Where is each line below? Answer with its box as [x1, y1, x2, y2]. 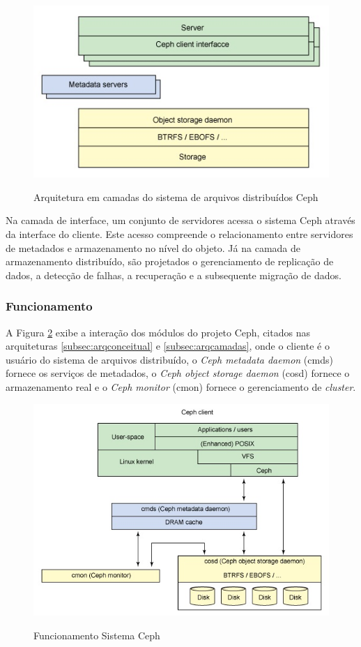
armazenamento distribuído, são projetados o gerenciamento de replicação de [6, 254, 334, 269]
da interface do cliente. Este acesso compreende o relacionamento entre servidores [6, 226, 353, 241]
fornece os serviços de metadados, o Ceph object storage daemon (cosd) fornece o [6, 366, 350, 380]
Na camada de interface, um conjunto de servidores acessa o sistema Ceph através [6, 213, 355, 228]
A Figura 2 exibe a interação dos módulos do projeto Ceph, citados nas [6, 325, 310, 339]
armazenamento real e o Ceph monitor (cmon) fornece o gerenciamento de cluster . [6, 379, 356, 394]
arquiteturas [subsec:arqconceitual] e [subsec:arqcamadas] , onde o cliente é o [6, 339, 330, 353]
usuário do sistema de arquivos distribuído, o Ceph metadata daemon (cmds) [6, 352, 333, 366]
